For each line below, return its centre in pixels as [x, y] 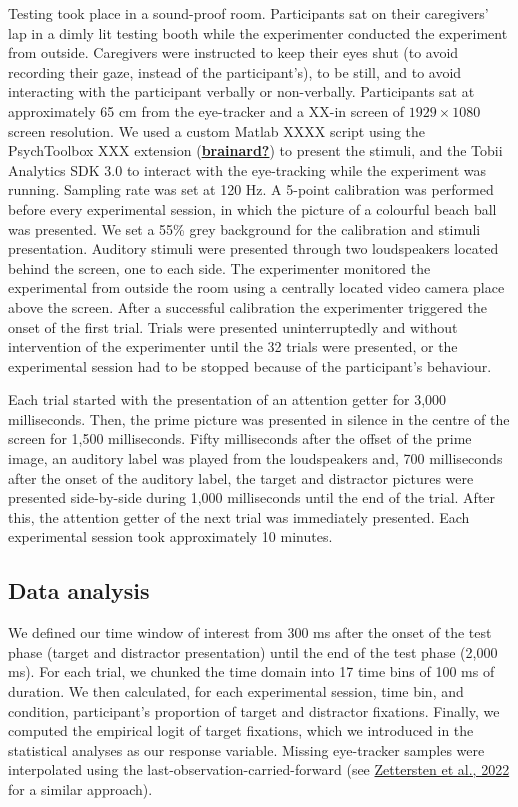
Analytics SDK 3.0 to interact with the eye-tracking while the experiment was [247, 169]
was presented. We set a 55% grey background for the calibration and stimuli [244, 228]
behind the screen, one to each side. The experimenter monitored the [219, 267]
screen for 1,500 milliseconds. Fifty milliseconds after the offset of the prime [240, 438]
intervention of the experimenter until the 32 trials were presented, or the [233, 346]
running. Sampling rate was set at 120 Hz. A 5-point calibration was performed [251, 189]
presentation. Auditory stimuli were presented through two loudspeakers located [253, 248]
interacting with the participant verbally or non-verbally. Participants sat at [241, 91]
